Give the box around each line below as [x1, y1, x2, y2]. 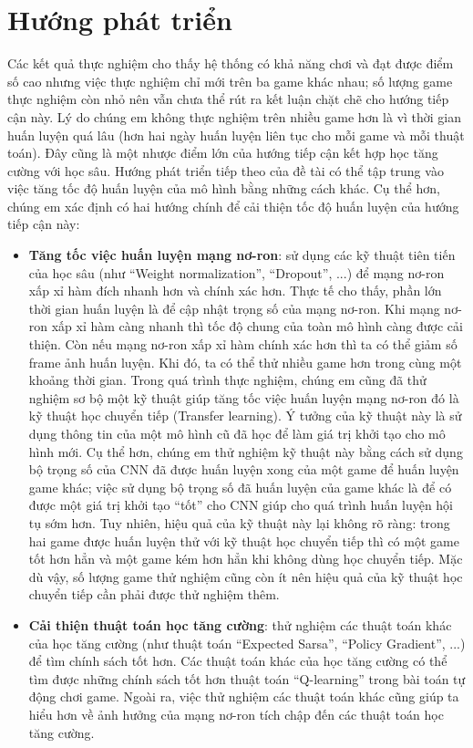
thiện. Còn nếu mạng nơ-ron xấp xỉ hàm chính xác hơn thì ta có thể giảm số [28, 335, 458, 354]
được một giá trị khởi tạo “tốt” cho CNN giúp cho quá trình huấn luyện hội [28, 495, 454, 514]
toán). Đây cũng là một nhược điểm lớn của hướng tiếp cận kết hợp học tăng [7, 143, 438, 162]
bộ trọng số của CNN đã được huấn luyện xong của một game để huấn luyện [28, 460, 459, 479]
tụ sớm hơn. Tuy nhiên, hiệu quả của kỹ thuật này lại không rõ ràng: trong [28, 513, 450, 532]
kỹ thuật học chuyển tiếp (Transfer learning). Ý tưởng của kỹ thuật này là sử [28, 406, 462, 425]
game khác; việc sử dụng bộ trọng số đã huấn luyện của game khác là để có [28, 477, 452, 496]
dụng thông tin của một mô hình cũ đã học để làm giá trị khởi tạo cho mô [28, 424, 446, 442]
